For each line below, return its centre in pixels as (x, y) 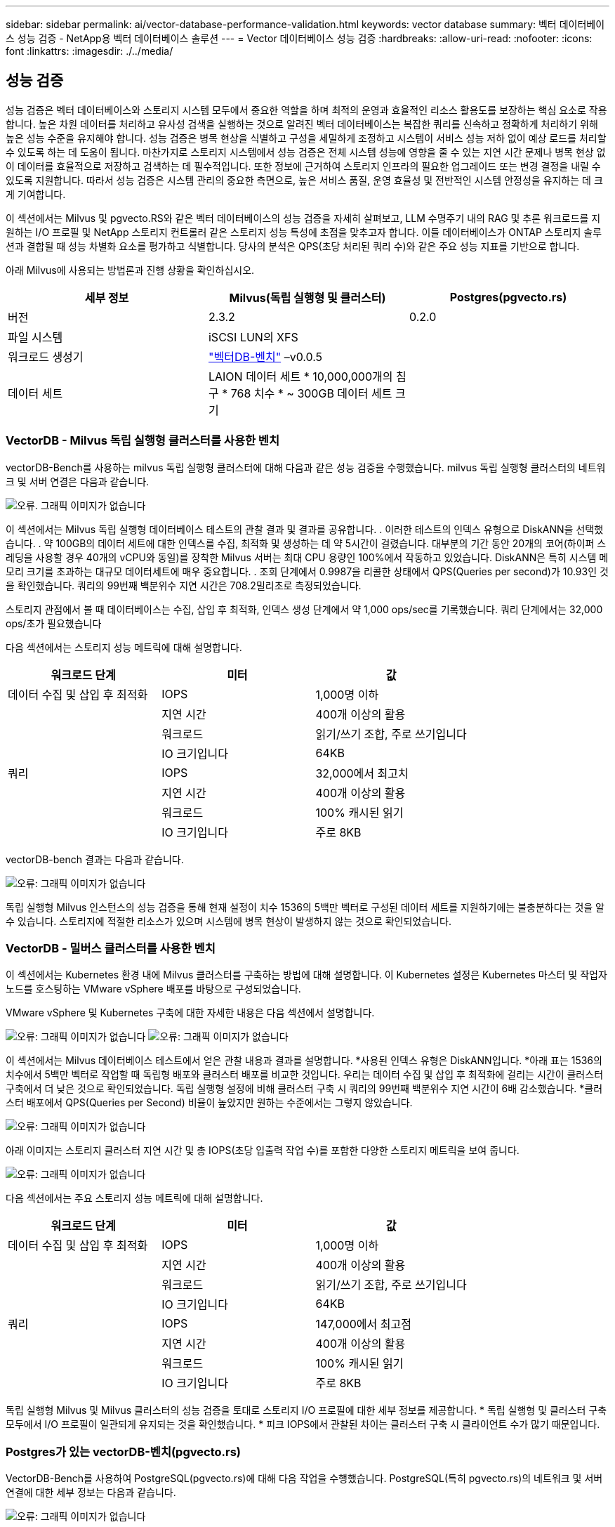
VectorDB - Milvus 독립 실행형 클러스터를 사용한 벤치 (143, 441)
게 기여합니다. (36, 194)
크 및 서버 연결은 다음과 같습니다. (78, 481)
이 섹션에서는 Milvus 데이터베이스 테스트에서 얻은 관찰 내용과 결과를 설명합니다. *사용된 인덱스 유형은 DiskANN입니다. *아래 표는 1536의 (304, 1061)
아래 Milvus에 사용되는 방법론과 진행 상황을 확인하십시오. (130, 270)
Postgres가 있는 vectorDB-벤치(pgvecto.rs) (123, 1451)
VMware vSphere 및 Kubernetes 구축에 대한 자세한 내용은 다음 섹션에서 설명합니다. (190, 1013)
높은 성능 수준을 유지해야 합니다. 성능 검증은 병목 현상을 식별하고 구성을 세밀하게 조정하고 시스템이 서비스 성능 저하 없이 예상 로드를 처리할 (306, 138)
